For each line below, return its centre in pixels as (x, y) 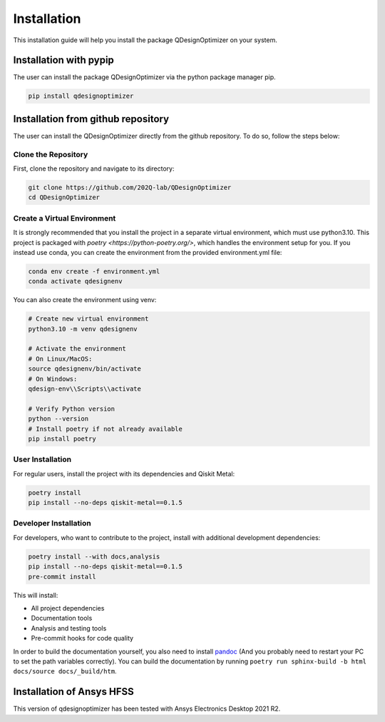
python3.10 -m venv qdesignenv (83, 329)
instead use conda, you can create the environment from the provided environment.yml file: (148, 252)
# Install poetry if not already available (106, 429)
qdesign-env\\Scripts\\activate (85, 389)
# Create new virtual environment (88, 319)
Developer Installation (52, 523)
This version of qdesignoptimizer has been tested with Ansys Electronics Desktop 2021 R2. (147, 709)
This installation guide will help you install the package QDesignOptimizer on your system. (145, 40)
